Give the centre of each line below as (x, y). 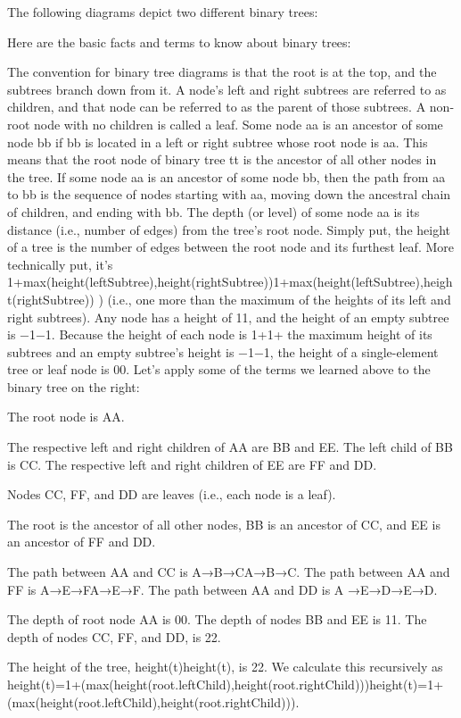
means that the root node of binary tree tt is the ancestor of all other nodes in (222, 159)
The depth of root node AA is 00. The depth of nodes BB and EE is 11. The (217, 619)
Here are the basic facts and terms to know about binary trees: (179, 42)
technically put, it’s (60, 264)
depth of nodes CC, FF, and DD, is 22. (114, 636)
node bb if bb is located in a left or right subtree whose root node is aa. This (218, 142)
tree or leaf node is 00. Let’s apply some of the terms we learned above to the (219, 369)
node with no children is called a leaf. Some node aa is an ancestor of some (238, 124)
